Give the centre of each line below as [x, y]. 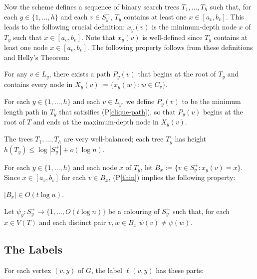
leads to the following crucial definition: [65, 27]
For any [16, 74]
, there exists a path [80, 74]
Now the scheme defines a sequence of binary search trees [92, 6]
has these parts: [180, 270]
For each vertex [28, 270]
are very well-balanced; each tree [114, 139]
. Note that [98, 37]
